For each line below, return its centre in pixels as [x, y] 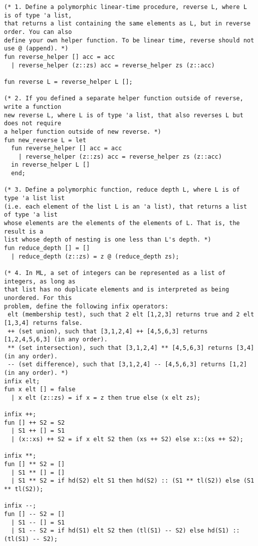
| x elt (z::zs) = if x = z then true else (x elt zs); [106, 398]
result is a [24, 231]
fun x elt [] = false [40, 390]
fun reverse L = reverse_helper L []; [68, 82]
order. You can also [38, 32]
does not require [33, 124]
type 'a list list [34, 198]
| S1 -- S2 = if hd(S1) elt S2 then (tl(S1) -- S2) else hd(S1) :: [126, 531]
